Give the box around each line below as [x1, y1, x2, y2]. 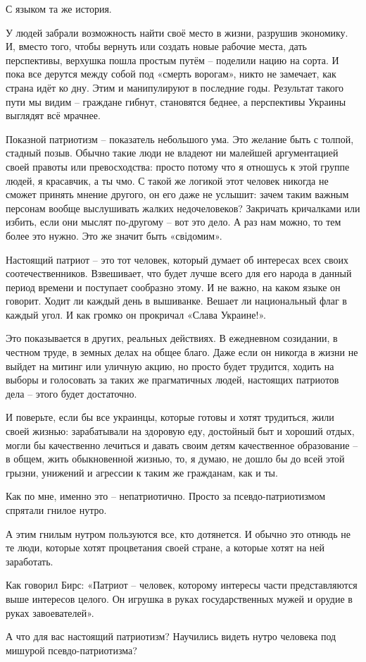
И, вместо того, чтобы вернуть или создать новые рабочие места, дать [6, 39, 307, 54]
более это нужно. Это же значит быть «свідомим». [6, 228, 222, 243]
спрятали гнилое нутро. [6, 503, 107, 517]
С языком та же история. [6, 1, 112, 16]
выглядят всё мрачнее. [6, 108, 101, 123]
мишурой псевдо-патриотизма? [6, 642, 137, 657]
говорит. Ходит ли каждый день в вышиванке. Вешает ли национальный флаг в [6, 293, 347, 308]
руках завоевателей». [6, 605, 94, 620]
